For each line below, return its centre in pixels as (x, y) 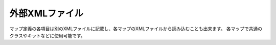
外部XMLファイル (47, 13)
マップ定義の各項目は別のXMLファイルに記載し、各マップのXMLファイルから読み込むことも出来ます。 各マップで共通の (136, 29)
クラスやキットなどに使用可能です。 (47, 35)
